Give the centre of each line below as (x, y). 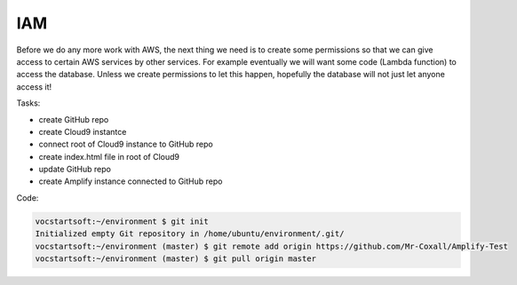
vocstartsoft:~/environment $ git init (122, 221)
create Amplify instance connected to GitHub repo (131, 181)
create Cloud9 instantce (83, 131)
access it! (34, 87)
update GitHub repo (75, 170)
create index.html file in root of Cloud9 (109, 156)
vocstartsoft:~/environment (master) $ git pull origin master (176, 259)
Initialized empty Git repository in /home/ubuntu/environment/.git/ (190, 234)
